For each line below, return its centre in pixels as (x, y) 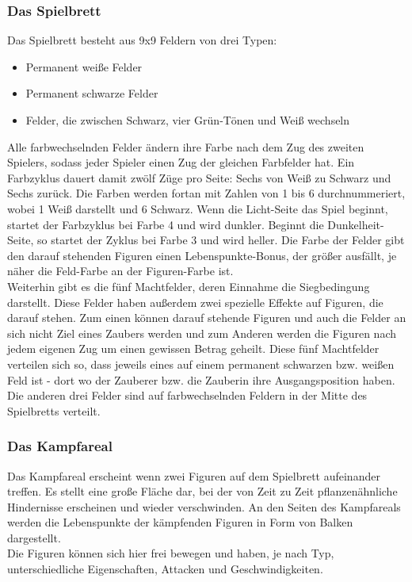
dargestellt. (34, 537)
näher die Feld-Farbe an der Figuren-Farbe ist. (120, 271)
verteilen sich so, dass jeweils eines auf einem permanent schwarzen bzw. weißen (201, 364)
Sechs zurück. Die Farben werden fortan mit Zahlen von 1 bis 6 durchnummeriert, (206, 193)
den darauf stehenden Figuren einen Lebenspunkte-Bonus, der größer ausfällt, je (202, 255)
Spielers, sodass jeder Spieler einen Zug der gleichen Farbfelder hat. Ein (181, 162)
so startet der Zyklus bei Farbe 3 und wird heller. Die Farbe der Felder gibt (221, 240)
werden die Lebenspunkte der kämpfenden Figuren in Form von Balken (180, 522)
